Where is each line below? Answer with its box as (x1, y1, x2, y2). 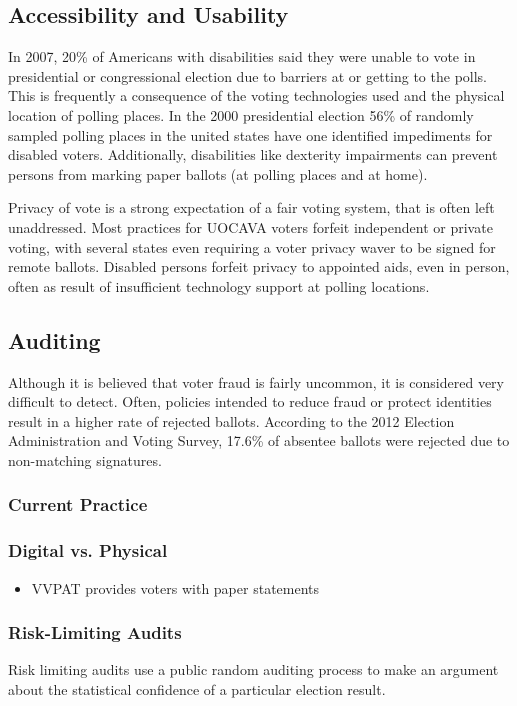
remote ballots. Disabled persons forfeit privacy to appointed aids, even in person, (8, 256, 510, 277)
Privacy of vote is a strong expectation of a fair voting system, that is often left (8, 197, 495, 218)
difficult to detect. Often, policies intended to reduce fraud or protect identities (8, 391, 492, 412)
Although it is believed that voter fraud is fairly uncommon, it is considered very (8, 371, 504, 392)
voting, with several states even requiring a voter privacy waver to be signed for (8, 236, 496, 257)
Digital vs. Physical (8, 538, 168, 563)
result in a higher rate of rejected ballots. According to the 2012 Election (8, 410, 455, 431)
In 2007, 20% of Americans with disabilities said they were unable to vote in (8, 46, 476, 67)
